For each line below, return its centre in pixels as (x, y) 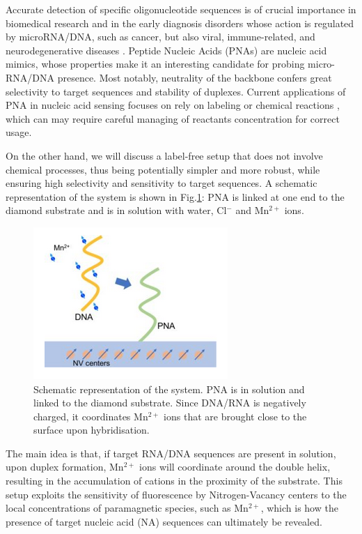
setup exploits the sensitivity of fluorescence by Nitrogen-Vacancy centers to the (176, 494)
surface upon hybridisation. (92, 430)
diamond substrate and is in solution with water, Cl (116, 210)
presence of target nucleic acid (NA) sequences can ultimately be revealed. (164, 521)
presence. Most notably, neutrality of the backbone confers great (195, 77)
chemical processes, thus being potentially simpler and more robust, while (163, 169)
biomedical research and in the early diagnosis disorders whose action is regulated (180, 23)
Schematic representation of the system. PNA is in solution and (169, 389)
